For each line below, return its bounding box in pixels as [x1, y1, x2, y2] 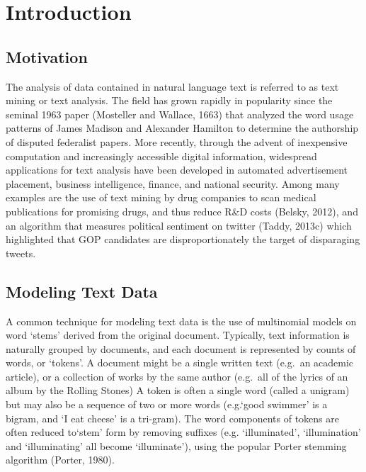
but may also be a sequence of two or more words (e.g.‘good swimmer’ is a [6, 397, 328, 412]
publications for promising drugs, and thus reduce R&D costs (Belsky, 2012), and [6, 203, 358, 218]
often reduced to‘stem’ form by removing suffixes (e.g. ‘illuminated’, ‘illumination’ [6, 425, 361, 439]
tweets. [6, 245, 36, 260]
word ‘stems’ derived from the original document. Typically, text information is [6, 327, 350, 342]
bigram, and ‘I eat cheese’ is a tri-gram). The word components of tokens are [6, 410, 340, 425]
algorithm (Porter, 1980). [6, 452, 115, 467]
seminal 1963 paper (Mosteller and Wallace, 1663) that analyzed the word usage [6, 106, 354, 121]
